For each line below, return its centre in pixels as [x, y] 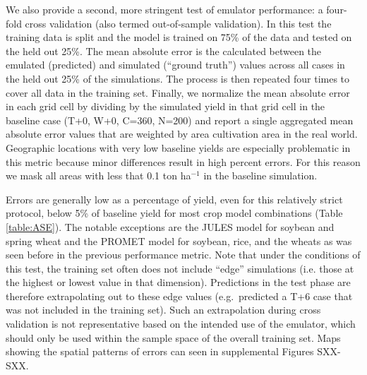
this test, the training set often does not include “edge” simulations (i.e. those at [180, 268]
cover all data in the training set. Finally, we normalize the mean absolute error [178, 92]
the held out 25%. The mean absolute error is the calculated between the [164, 50]
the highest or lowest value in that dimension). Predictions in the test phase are [178, 282]
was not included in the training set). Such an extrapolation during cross [163, 310]
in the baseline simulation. [260, 175]
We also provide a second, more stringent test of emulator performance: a [164, 9]
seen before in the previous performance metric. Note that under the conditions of [183, 255]
